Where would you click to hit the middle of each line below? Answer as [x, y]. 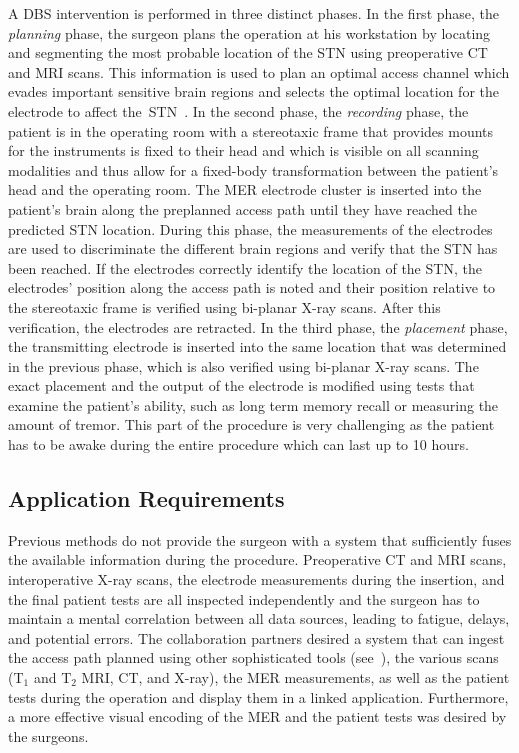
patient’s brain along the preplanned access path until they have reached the [242, 208]
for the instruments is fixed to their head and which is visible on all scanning [243, 150]
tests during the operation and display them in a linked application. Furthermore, [258, 696]
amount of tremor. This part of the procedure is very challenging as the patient [251, 424]
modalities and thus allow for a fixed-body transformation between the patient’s [253, 169]
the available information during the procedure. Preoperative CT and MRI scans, [257, 559]
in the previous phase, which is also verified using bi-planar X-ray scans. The [243, 365]
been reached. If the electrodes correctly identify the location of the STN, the [245, 267]
